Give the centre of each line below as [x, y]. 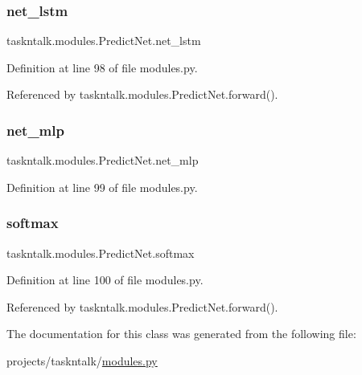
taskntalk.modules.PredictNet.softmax [101, 253]
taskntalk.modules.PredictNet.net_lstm [104, 41]
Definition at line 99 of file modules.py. [102, 187]
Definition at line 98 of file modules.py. [102, 67]
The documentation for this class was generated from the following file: [181, 334]
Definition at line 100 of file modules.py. [105, 280]
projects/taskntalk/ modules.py [82, 361]
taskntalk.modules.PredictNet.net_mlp [103, 160]
